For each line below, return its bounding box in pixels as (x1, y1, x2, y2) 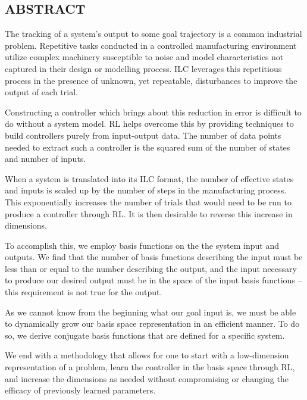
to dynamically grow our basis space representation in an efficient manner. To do (5, 317, 300, 330)
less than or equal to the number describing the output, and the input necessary (5, 262, 297, 274)
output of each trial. (5, 86, 78, 98)
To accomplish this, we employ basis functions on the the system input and (5, 239, 279, 251)
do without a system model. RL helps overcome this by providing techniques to (5, 117, 294, 130)
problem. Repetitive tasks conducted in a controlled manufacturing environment (5, 39, 297, 51)
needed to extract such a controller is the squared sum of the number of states (5, 140, 290, 153)
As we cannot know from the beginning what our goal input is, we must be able (5, 305, 296, 318)
